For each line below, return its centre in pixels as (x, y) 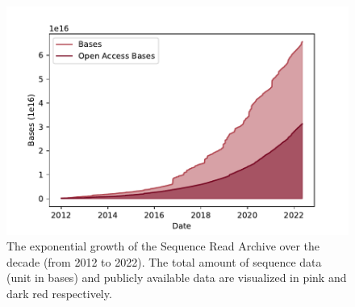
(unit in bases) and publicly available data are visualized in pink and (177, 278)
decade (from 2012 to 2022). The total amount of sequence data (164, 261)
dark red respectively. (59, 294)
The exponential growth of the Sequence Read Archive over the (163, 246)
